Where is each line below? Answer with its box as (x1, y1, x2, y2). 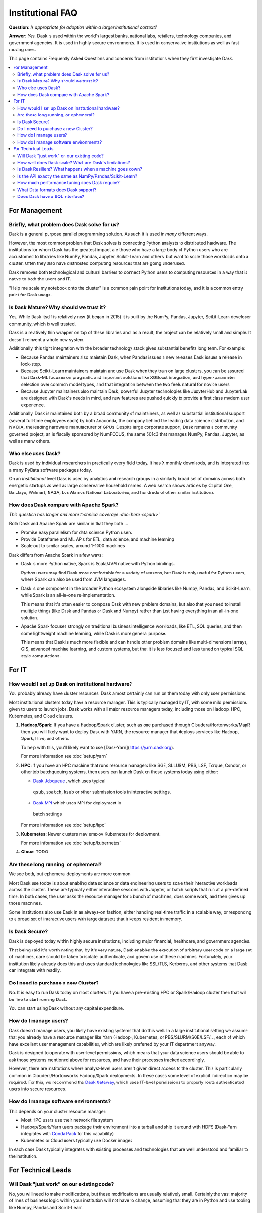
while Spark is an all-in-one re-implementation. (21, 592, 115, 598)
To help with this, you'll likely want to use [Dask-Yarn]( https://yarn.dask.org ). (21, 744, 175, 750)
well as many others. (9, 438, 50, 443)
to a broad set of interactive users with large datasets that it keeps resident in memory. (9, 916, 182, 922)
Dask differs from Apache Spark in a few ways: (9, 552, 103, 557)
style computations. (21, 653, 61, 658)
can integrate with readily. (9, 967, 61, 973)
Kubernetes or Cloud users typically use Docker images (21, 1138, 133, 1144)
